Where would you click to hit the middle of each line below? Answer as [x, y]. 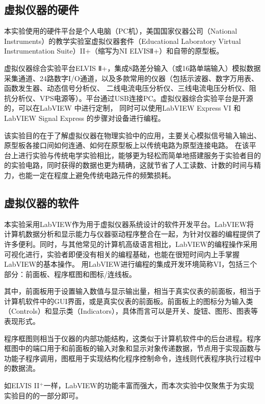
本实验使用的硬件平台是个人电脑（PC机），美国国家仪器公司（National [121, 31]
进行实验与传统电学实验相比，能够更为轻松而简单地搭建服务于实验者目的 [139, 155]
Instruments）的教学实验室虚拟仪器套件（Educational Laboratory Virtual [123, 41]
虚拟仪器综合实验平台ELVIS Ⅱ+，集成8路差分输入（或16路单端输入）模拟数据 [132, 68]
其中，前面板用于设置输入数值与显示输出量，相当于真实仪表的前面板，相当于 [132, 291]
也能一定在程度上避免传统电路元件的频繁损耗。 [97, 175]
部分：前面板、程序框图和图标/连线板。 [70, 274]
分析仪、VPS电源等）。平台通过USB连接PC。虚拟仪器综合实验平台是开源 [132, 98]
